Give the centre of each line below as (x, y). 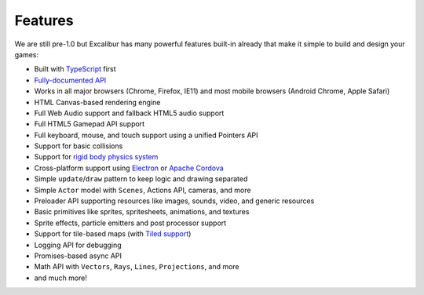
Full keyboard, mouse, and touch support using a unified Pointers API (146, 135)
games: (27, 54)
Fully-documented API (70, 80)
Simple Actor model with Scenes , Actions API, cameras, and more (143, 190)
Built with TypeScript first (75, 69)
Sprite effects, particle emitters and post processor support (130, 223)
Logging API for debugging (78, 245)
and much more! (61, 278)
